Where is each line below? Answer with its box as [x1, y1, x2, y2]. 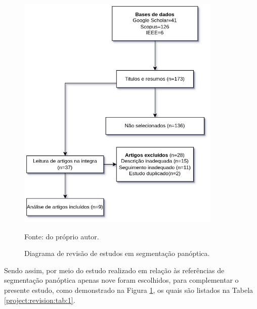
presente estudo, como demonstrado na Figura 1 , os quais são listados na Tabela [4, 284, 253, 295]
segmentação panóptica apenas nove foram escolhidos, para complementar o [4, 275, 239, 285]
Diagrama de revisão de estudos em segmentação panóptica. [24, 248, 210, 259]
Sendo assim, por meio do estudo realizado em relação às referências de [4, 265, 225, 275]
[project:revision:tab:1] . [4, 294, 75, 305]
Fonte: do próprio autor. [24, 231, 99, 241]
